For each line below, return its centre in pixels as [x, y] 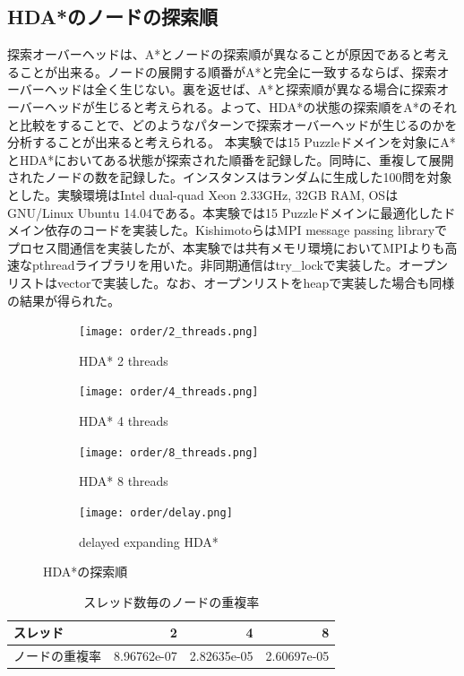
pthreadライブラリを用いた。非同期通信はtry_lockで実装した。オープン [240, 265]
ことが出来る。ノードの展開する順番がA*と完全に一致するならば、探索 [228, 71]
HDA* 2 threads [124, 360]
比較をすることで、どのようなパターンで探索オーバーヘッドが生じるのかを [238, 124]
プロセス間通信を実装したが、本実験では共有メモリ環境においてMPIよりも [226, 247]
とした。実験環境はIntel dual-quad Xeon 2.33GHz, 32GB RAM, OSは [203, 194]
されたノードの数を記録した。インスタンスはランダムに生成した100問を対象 [230, 177]
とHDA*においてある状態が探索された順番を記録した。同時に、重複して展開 [231, 159]
